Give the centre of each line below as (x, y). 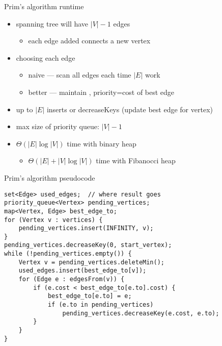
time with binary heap (102, 143)
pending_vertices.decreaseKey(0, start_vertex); (88, 245)
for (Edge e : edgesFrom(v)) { (72, 279)
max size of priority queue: (58, 126)
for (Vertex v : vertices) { (53, 220)
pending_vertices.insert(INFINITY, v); (86, 228)
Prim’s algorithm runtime (44, 6)
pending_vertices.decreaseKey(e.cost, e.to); (141, 313)
